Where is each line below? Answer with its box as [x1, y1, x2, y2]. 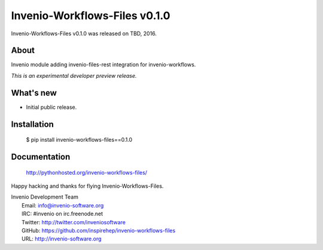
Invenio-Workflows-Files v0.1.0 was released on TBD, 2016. [11, 30, 157, 37]
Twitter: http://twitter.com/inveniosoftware [22, 218, 126, 225]
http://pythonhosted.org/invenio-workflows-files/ [26, 169, 148, 176]
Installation [11, 119, 54, 129]
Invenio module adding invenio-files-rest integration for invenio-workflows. [11, 61, 196, 68]
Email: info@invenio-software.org [22, 202, 104, 209]
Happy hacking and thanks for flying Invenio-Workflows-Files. [11, 182, 164, 190]
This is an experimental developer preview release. [11, 72, 137, 79]
